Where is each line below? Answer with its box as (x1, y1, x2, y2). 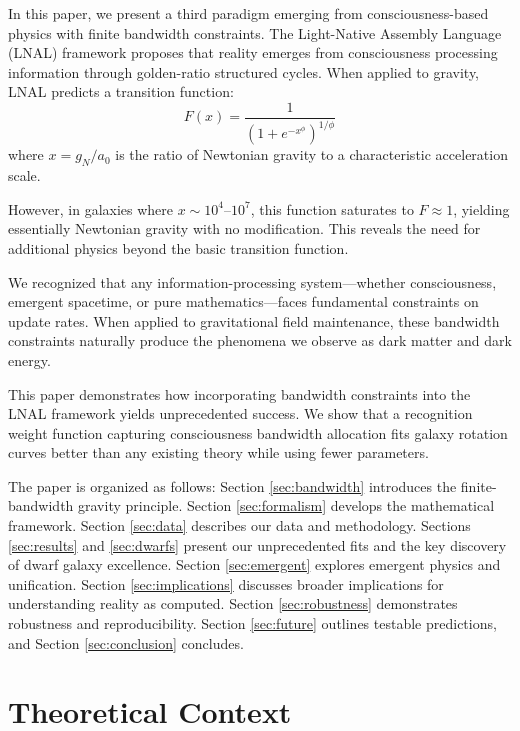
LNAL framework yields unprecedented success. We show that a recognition (8, 403, 473, 424)
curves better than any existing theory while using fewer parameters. (8, 442, 429, 463)
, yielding (453, 198, 510, 219)
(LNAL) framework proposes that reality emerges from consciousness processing (8, 42, 498, 63)
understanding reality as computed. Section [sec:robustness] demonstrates (8, 593, 458, 614)
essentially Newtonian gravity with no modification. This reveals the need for (8, 218, 481, 239)
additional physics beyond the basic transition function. (8, 237, 349, 258)
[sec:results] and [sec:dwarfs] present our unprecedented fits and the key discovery (8, 534, 507, 555)
